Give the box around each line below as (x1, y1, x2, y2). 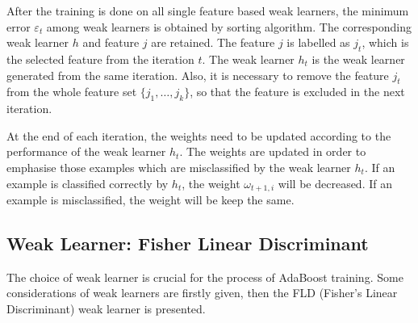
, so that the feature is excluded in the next (190, 83, 405, 100)
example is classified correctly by (6, 174, 169, 191)
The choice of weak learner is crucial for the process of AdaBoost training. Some (6, 268, 403, 285)
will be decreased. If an (278, 174, 392, 191)
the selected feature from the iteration (6, 50, 194, 67)
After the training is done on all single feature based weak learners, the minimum (6, 2, 409, 19)
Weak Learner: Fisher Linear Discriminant (6, 230, 369, 255)
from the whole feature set (6, 83, 137, 100)
